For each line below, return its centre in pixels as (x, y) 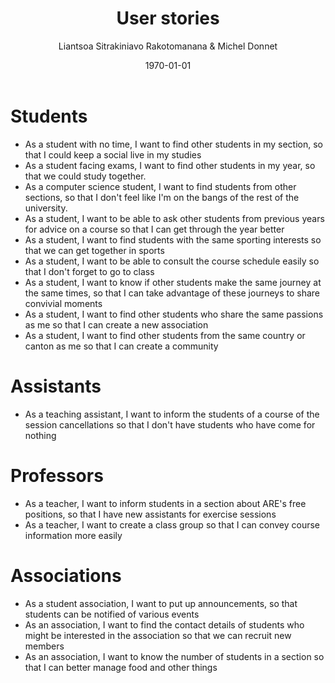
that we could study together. (85, 176)
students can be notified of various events (112, 614)
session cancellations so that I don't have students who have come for (170, 424)
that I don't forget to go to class (89, 271)
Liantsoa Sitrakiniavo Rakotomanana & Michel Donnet (168, 46)
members (44, 646)
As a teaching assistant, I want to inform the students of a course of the (172, 414)
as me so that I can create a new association (116, 324)
